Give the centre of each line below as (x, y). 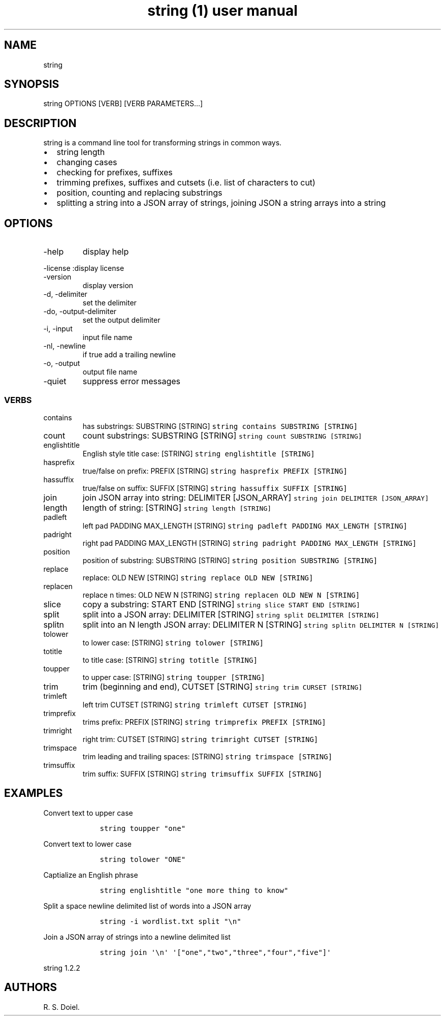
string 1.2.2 (62, 968)
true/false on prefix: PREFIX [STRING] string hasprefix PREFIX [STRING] (215, 471)
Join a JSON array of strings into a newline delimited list (137, 937)
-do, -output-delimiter (80, 312)
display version (108, 286)
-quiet (55, 381)
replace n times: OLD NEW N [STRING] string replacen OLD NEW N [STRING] (221, 595)
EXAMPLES (34, 793)
